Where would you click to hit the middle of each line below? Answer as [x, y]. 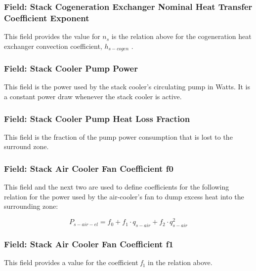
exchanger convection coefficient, [53, 46]
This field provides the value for [52, 36]
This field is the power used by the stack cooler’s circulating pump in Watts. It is [127, 87]
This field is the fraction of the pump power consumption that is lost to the [118, 136]
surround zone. [26, 146]
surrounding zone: [31, 206]
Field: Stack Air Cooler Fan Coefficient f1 [89, 244]
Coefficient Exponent [47, 18]
